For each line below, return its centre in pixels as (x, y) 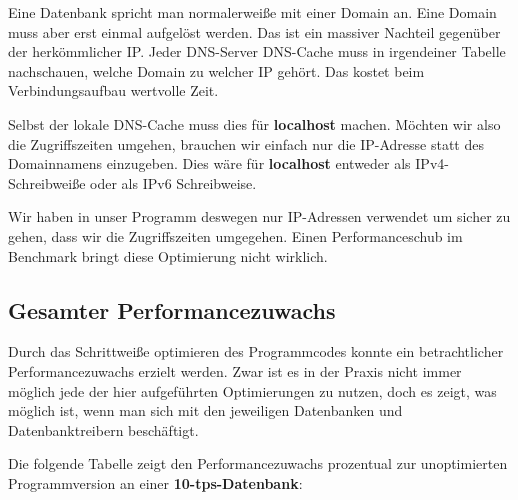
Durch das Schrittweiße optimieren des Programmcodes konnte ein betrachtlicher (256, 351)
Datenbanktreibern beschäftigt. (103, 429)
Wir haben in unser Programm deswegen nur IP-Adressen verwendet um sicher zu (259, 216)
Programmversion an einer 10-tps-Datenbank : (155, 482)
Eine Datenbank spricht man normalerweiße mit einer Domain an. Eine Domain (252, 12)
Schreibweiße (47, 182)
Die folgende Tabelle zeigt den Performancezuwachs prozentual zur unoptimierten (258, 463)
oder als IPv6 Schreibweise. (173, 182)
